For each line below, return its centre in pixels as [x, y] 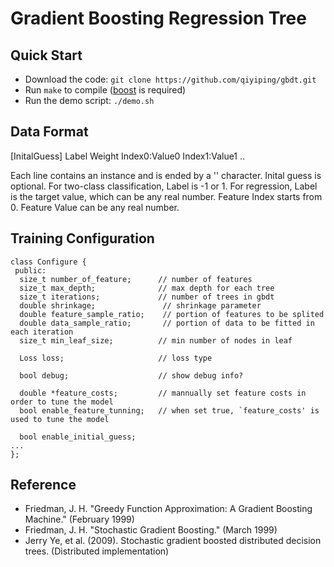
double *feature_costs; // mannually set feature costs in [163, 393]
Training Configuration [82, 238]
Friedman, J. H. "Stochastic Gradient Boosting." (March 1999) [151, 530]
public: [30, 270]
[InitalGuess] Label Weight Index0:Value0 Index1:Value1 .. [128, 156]
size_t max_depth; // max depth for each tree [147, 288]
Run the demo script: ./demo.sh [89, 100]
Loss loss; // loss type [116, 358]
